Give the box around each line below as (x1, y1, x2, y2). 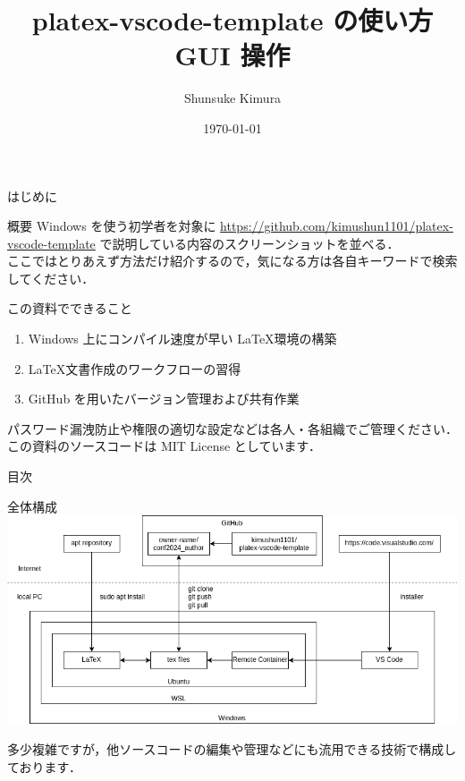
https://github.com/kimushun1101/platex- (220, 216, 453, 235)
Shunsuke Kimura (183, 89, 282, 107)
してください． (7, 268, 95, 287)
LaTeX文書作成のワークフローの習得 (28, 359, 241, 378)
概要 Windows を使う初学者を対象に (7, 216, 216, 235)
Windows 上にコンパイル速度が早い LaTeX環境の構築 (28, 329, 337, 348)
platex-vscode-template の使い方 (31, 2, 434, 38)
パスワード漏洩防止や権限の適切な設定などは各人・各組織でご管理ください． (7, 419, 458, 437)
